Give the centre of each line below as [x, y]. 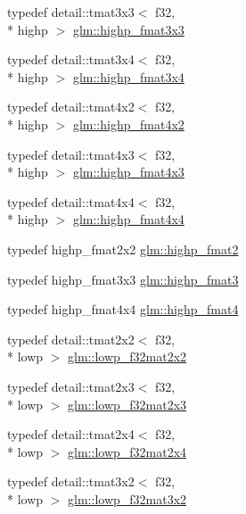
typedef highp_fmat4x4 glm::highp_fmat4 [123, 309]
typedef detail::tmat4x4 [71, 201]
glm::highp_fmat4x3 [128, 172]
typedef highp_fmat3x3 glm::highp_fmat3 [123, 279]
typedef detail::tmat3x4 [71, 59]
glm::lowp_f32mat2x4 [127, 451]
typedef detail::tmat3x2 [71, 481]
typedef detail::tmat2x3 [71, 386]
